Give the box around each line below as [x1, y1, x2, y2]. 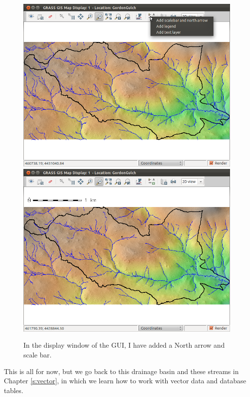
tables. [4, 385, 23, 395]
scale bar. [23, 349, 52, 359]
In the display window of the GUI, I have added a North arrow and [23, 340, 225, 350]
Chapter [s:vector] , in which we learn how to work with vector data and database [4, 376, 246, 386]
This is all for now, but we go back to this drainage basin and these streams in [4, 366, 239, 376]
